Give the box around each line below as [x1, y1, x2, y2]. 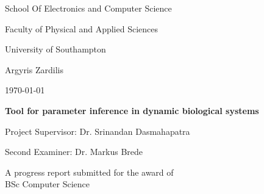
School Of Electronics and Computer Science [5, 2, 172, 14]
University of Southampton [5, 43, 106, 56]
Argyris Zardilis [5, 63, 63, 76]
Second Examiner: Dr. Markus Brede [5, 145, 143, 158]
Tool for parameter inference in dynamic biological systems [5, 104, 259, 117]
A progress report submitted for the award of [5, 165, 174, 178]
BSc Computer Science [5, 178, 90, 190]
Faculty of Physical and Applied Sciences [5, 22, 159, 35]
